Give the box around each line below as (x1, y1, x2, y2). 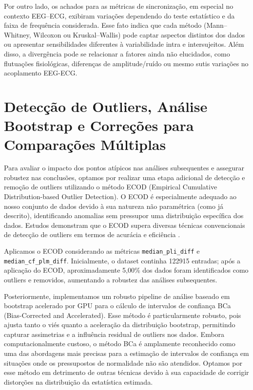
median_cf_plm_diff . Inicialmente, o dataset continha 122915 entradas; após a (4, 255, 240, 265)
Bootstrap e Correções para (4, 115, 194, 135)
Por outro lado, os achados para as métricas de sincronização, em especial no (4, 1, 234, 11)
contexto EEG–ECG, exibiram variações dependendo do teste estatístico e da (4, 10, 235, 20)
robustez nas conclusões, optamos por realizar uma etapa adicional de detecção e (4, 172, 245, 182)
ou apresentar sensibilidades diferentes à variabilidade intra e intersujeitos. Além (4, 39, 244, 49)
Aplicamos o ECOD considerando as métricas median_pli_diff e (4, 246, 200, 256)
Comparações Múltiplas (4, 134, 166, 154)
